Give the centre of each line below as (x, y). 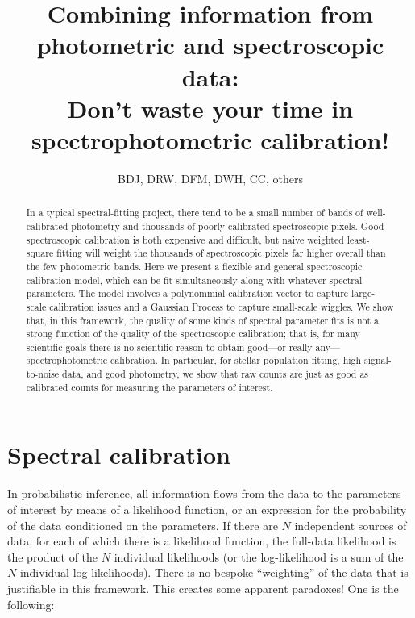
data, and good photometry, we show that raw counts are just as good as (216, 374)
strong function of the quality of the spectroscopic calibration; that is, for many (193, 334)
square (40, 253)
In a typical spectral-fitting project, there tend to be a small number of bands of (195, 213)
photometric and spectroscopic (210, 45)
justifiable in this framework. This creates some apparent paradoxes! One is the (203, 588)
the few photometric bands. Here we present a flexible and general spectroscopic (194, 266)
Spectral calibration (119, 455)
